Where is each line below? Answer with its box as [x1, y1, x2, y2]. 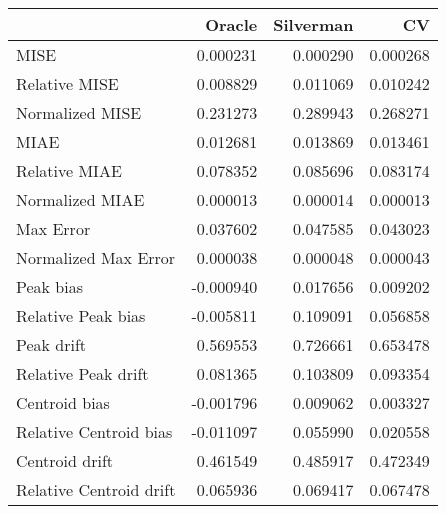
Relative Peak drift [16, 362, 149, 385]
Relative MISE [16, 72, 119, 95]
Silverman [273, 13, 354, 36]
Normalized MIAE [16, 188, 145, 211]
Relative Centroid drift [16, 478, 176, 501]
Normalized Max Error [16, 246, 176, 269]
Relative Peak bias [16, 304, 146, 327]
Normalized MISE [16, 101, 142, 124]
